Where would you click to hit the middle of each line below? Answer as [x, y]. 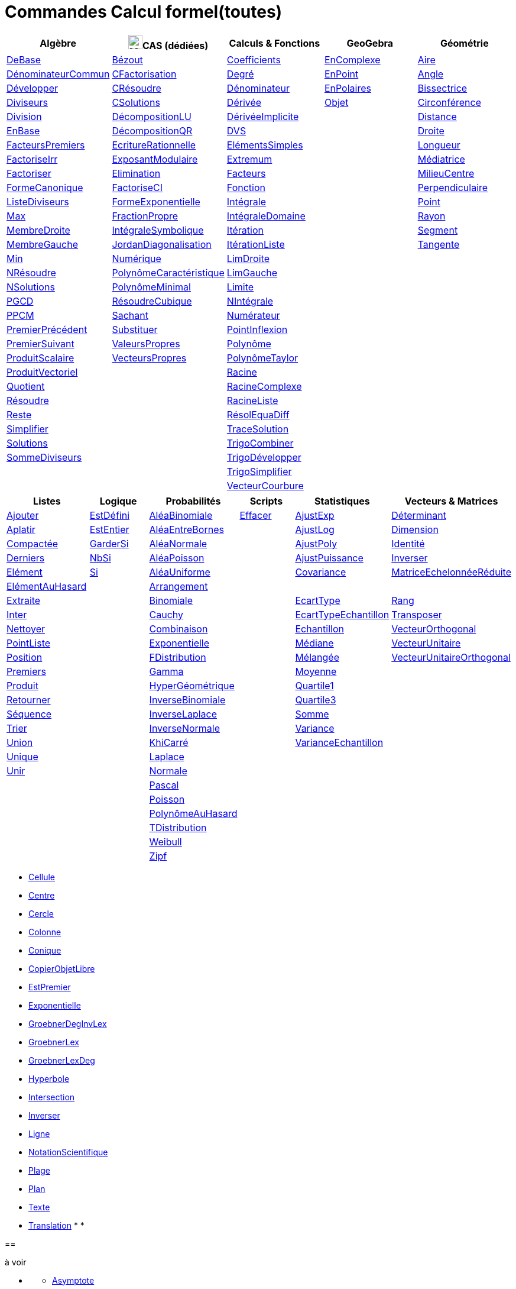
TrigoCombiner [260, 443]
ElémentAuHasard [47, 586]
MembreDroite [38, 230]
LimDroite [248, 258]
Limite [240, 287]
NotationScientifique [68, 1152]
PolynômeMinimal [151, 287]
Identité [408, 543]
